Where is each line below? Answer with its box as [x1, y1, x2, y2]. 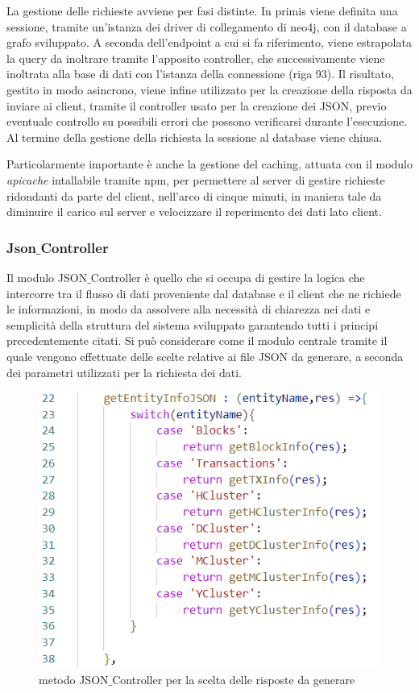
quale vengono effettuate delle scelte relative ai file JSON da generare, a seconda [6, 347, 404, 364]
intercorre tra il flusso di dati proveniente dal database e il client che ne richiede [6, 284, 401, 301]
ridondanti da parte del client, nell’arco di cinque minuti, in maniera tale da [6, 187, 382, 204]
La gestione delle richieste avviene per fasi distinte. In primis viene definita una [6, 2, 398, 19]
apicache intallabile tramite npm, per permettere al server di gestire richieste [6, 171, 385, 188]
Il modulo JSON [6, 268, 88, 285]
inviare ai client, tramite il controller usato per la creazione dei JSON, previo [6, 97, 387, 114]
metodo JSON [39, 670, 109, 687]
